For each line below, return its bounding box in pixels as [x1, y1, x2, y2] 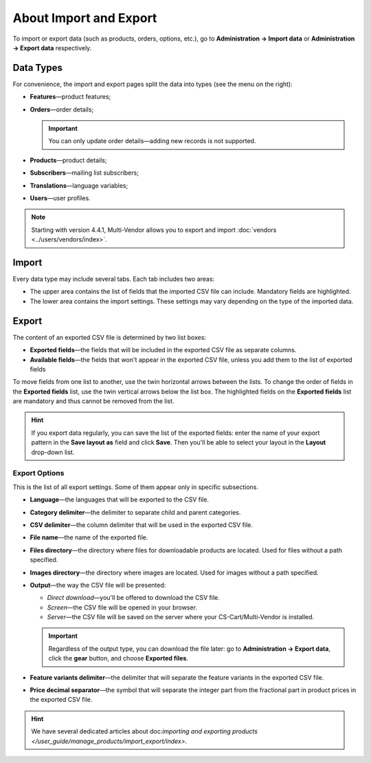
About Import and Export [12, 10, 157, 25]
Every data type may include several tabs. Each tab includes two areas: [12, 275, 215, 283]
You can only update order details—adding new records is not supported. [48, 137, 256, 145]
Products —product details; [30, 155, 107, 164]
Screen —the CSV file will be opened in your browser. [47, 603, 197, 612]
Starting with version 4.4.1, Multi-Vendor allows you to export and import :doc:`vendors [31, 226, 277, 234]
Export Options [12, 469, 65, 478]
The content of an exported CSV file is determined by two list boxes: [12, 333, 206, 341]
